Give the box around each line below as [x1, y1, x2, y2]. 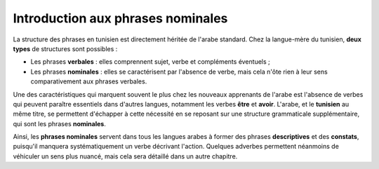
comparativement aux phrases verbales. [30, 77, 147, 86]
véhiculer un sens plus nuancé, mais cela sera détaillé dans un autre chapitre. [13, 151, 238, 161]
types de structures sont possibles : [13, 44, 118, 53]
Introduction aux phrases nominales [13, 11, 228, 26]
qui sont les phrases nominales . [13, 119, 107, 128]
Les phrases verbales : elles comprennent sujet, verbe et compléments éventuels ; [30, 58, 270, 66]
